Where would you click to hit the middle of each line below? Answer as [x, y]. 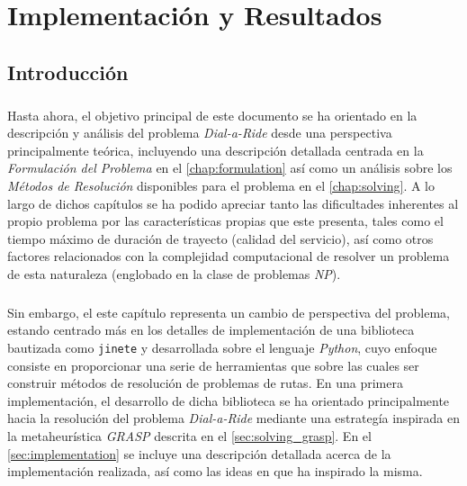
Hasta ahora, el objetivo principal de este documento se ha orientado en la [212, 115]
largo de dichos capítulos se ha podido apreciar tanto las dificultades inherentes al [233, 203]
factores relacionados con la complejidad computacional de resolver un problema [229, 256]
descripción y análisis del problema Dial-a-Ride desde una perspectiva [200, 133]
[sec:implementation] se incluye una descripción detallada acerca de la [199, 453]
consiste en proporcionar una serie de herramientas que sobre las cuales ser [213, 365]
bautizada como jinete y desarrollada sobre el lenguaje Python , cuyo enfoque [222, 348]
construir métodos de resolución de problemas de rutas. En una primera [205, 383]
